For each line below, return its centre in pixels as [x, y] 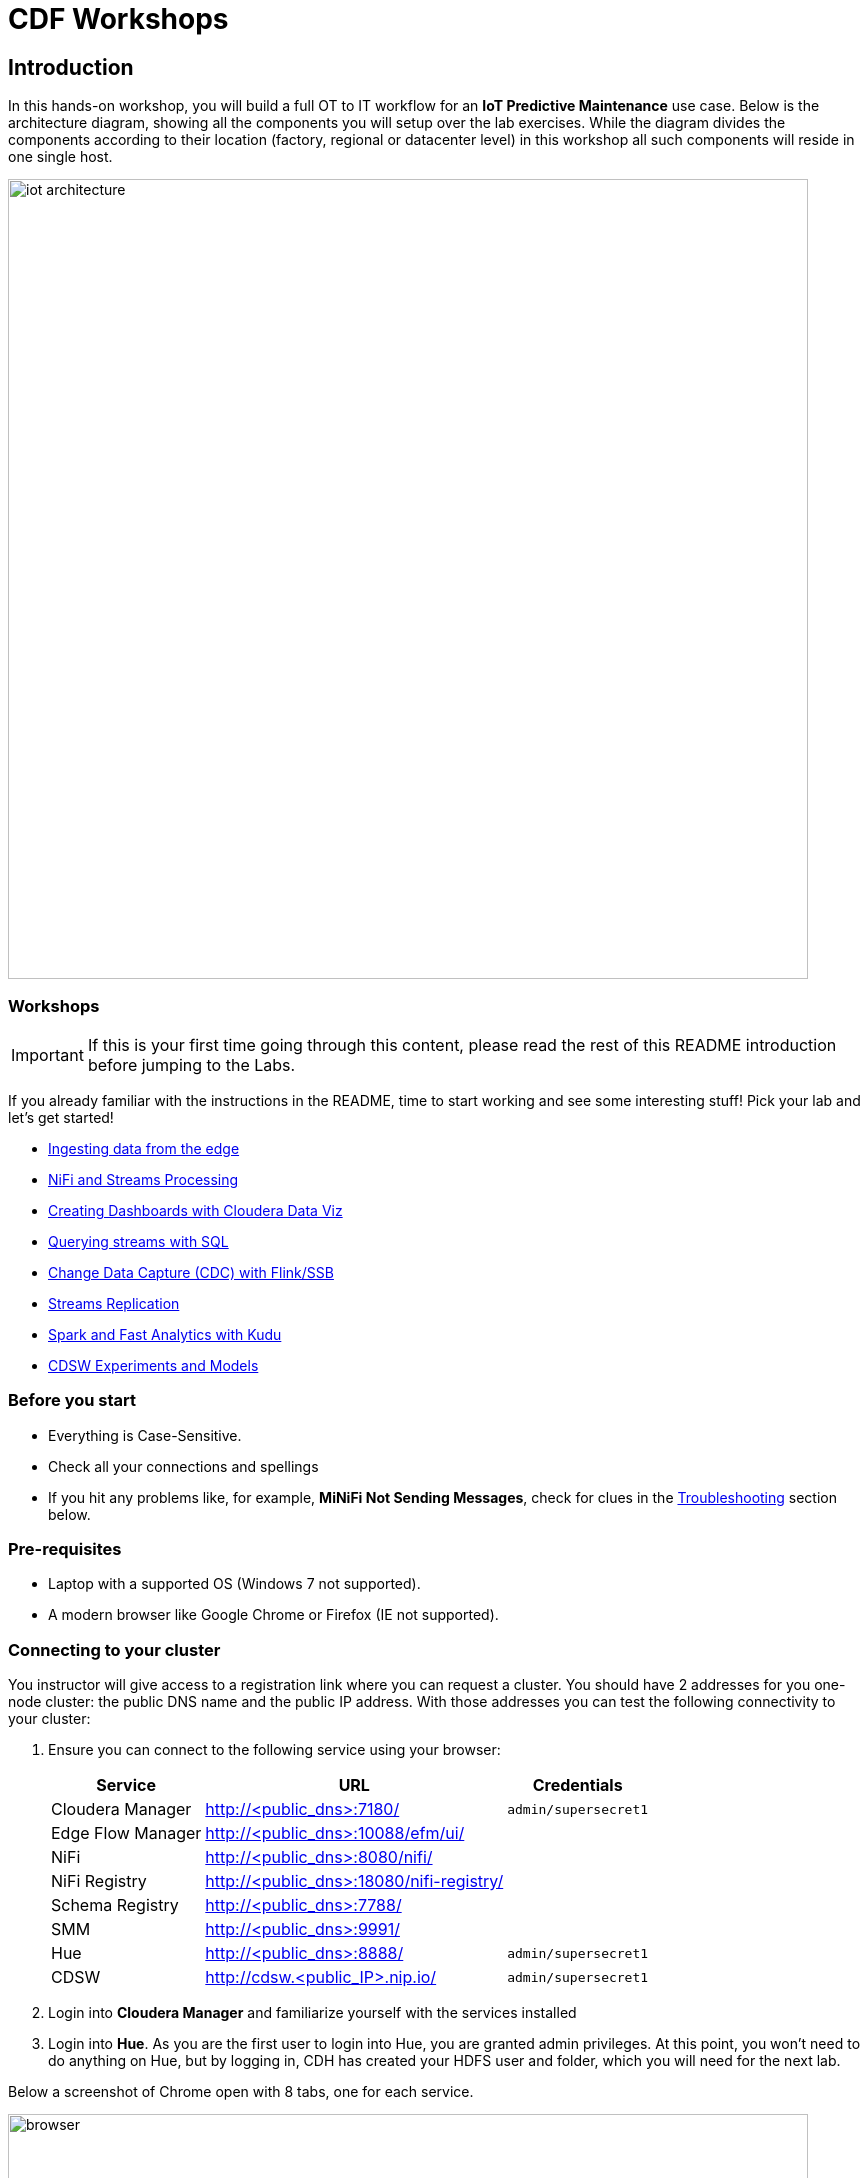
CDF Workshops [118, 19]
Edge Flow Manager [126, 1833]
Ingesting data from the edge [144, 1148]
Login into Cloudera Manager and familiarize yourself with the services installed [312, 2013]
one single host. [60, 157]
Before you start [72, 1400]
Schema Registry [115, 1905]
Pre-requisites [65, 1549]
